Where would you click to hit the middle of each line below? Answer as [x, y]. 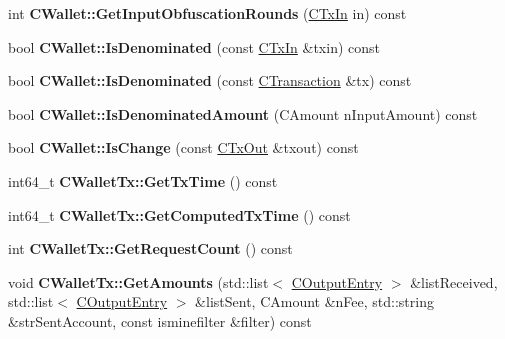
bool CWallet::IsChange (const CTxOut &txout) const [183, 147]
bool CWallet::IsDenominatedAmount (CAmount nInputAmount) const [243, 113]
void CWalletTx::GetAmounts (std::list [138, 281]
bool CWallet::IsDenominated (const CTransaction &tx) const [210, 80]
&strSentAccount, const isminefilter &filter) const [160, 320]
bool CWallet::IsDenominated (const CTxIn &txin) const [194, 46]
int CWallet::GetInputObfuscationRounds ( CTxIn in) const [207, 13]
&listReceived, [454, 281]
